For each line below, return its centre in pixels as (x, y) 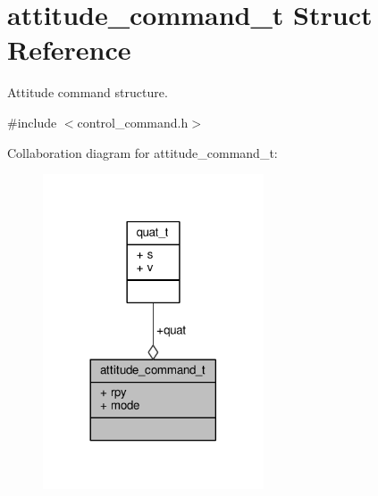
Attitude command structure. (88, 92)
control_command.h (133, 122)
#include (32, 122)
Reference (69, 50)
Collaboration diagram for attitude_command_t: (143, 152)
